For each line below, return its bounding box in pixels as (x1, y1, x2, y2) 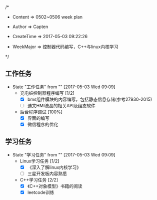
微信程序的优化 (27, 121, 58, 127)
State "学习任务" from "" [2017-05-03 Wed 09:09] (12, 151, 116, 157)
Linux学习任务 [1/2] (19, 158, 59, 164)
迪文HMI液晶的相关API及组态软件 (27, 102, 96, 108)
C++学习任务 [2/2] (19, 177, 58, 182)
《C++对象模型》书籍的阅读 (27, 183, 82, 189)
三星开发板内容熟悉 (27, 170, 67, 176)
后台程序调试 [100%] (19, 109, 62, 115)
